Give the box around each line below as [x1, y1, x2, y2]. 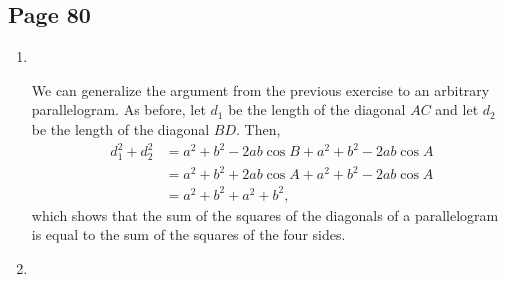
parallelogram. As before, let [31, 99, 206, 120]
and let [435, 99, 479, 120]
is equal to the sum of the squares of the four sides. [31, 224, 346, 245]
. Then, [236, 118, 281, 139]
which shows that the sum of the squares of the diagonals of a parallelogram [31, 204, 499, 225]
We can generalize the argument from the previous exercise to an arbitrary [31, 79, 490, 100]
